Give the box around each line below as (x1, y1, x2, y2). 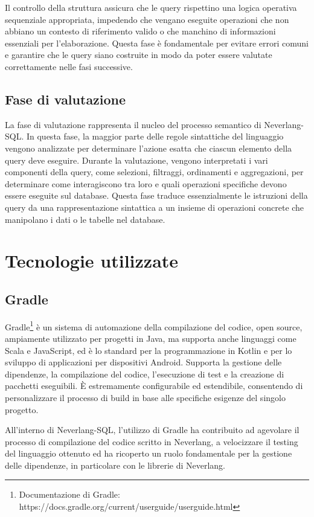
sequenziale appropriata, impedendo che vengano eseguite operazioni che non (5, 13, 289, 25)
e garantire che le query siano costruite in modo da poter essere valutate (5, 48, 272, 61)
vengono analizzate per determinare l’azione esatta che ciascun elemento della (5, 141, 292, 154)
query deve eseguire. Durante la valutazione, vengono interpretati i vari (5, 153, 268, 166)
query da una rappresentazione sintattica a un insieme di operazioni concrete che (5, 201, 304, 213)
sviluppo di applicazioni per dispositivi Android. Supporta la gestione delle (5, 356, 282, 368)
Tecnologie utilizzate (5, 248, 179, 273)
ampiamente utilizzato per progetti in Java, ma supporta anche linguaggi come (5, 332, 296, 344)
